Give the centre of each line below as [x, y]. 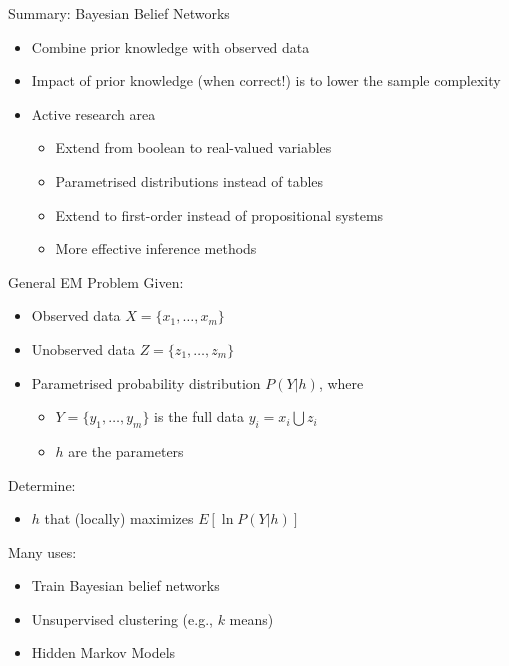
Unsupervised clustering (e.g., [122, 618]
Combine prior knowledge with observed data [170, 46]
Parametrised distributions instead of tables [189, 180]
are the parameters [126, 450]
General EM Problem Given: [96, 281]
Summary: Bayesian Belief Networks [119, 13]
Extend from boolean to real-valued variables [193, 147]
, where [341, 382]
